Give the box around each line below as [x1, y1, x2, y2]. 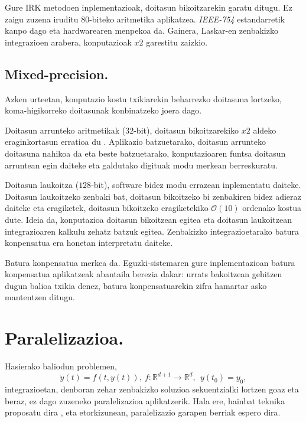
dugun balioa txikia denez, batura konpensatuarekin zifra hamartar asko [5, 279, 267, 291]
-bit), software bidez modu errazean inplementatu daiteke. [91, 178, 301, 191]
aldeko [253, 124, 276, 136]
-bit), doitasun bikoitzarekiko [134, 124, 239, 136]
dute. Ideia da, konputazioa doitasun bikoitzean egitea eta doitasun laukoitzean [5, 213, 292, 225]
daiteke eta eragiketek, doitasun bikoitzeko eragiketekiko [5, 202, 209, 214]
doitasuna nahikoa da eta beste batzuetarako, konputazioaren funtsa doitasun [5, 147, 286, 159]
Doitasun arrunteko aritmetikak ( [5, 124, 126, 136]
